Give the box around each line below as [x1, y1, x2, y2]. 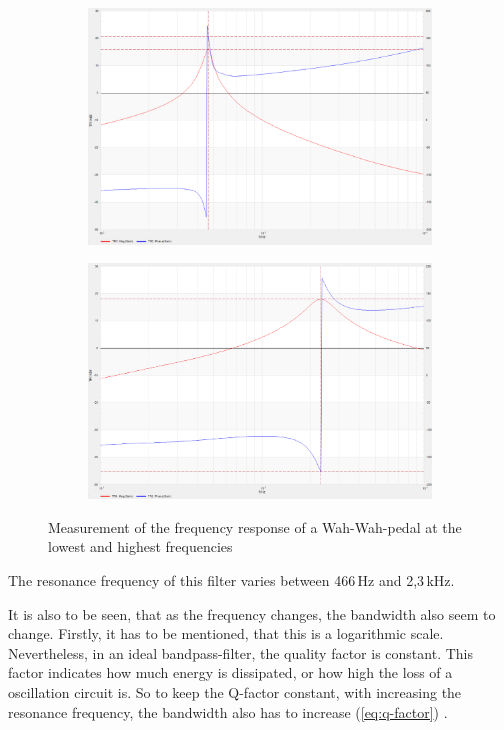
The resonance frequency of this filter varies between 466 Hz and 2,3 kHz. [8, 570, 455, 591]
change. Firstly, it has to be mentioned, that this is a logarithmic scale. [8, 623, 444, 644]
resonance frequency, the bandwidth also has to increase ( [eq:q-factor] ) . [8, 701, 448, 722]
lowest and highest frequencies [48, 536, 233, 557]
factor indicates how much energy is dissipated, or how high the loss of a [8, 662, 453, 683]
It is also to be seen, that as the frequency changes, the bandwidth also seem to [8, 603, 496, 624]
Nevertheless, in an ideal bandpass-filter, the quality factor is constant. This [8, 642, 473, 663]
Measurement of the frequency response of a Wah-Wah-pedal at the [48, 516, 462, 537]
